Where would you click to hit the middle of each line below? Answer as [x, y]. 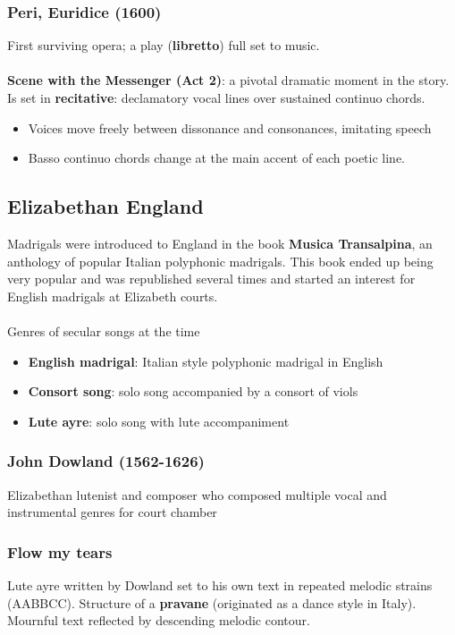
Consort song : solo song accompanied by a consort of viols [193, 391]
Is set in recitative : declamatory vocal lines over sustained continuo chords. [216, 97]
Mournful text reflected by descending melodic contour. [159, 620]
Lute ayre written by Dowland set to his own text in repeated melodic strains [220, 584]
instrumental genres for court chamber [112, 512]
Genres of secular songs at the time [104, 330]
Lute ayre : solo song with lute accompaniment [159, 421]
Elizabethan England [105, 206]
